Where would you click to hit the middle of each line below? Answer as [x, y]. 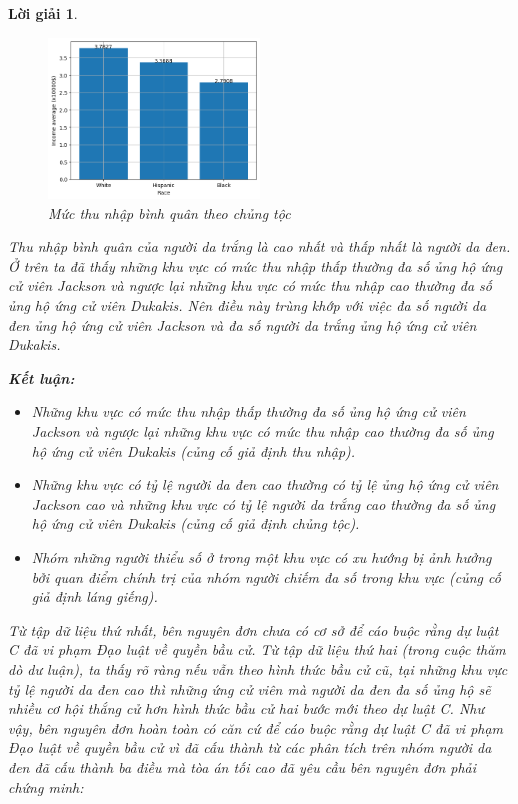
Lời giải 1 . [43, 13]
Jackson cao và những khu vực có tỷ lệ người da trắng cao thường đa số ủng [263, 503]
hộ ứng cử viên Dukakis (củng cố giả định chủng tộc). [195, 523]
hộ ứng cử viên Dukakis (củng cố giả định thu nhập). [193, 450]
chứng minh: [46, 786]
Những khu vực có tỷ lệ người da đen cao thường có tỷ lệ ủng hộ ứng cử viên [265, 484]
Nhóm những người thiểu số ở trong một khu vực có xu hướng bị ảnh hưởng [261, 557]
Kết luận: [41, 377]
